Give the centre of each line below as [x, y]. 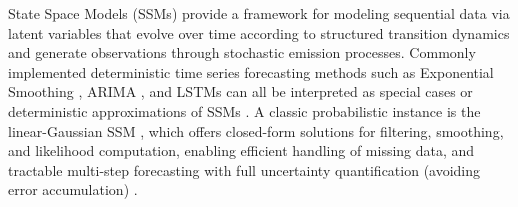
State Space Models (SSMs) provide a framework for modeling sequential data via [259, 13]
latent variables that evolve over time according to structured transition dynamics [259, 32]
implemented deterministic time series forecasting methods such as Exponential [251, 71]
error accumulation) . [73, 189]
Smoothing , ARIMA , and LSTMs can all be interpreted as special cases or [240, 91]
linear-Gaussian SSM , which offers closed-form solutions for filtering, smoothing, [256, 130]
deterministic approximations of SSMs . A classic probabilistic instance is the [244, 110]
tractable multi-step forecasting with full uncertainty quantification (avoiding [244, 169]
